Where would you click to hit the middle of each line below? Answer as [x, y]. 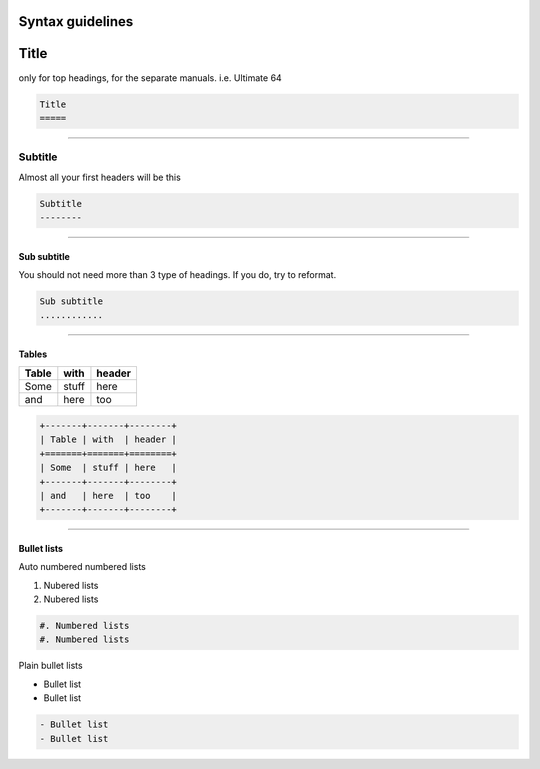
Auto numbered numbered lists [82, 567]
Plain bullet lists [51, 666]
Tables [33, 354]
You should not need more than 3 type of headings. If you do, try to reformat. [177, 274]
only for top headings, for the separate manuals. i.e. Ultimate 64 [150, 77]
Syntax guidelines [76, 21]
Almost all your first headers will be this [100, 177]
